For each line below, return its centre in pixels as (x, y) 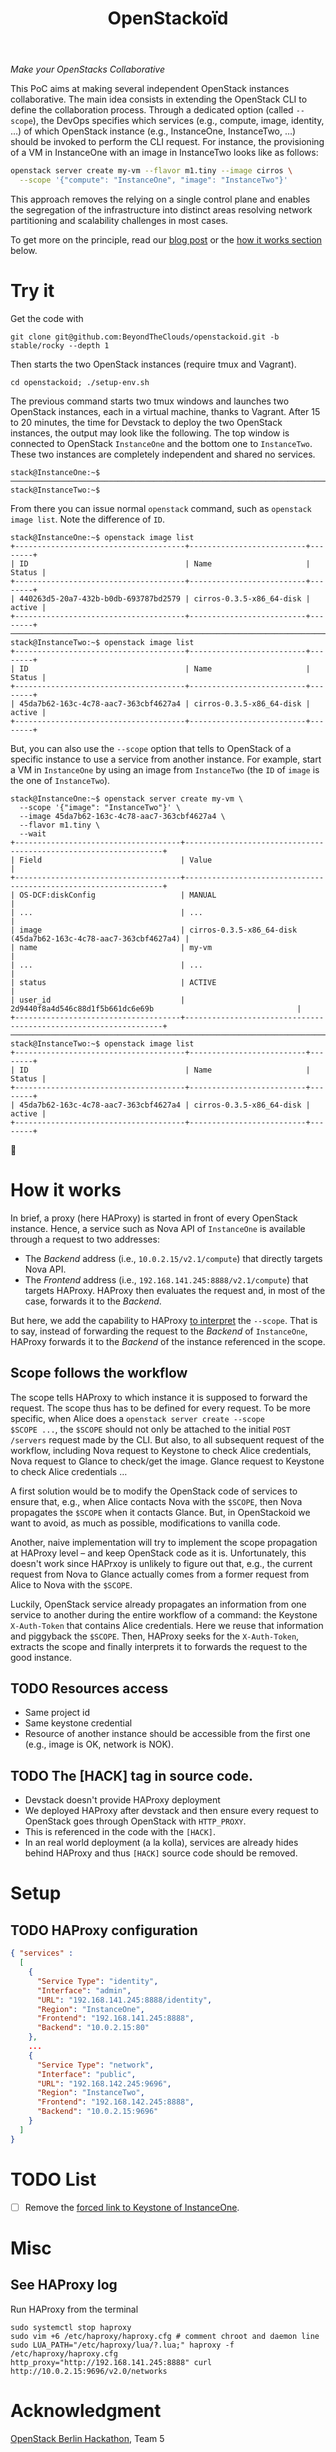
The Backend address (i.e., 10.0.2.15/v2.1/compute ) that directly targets (173, 1258)
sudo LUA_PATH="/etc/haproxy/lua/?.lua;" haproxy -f (122, 2345)
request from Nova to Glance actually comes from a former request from (160, 1574)
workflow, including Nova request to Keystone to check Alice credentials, (161, 1450)
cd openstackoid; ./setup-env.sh (80, 382)
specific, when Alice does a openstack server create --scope (137, 1418)
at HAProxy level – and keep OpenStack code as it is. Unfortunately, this (158, 1553)
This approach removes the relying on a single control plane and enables (160, 199)
